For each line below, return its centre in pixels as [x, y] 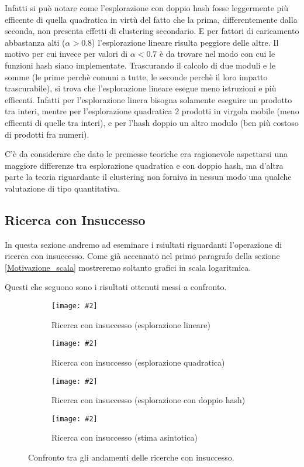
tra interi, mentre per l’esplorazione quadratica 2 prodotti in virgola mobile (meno [152, 111]
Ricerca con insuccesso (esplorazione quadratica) [138, 362]
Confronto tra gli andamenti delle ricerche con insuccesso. [131, 457]
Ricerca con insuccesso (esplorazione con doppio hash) [148, 400]
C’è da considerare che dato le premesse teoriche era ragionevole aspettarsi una [146, 154]
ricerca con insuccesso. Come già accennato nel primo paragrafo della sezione [142, 256]
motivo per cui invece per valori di [66, 54]
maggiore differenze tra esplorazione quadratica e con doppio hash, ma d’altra [144, 165]
